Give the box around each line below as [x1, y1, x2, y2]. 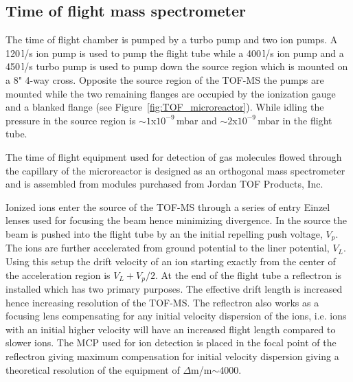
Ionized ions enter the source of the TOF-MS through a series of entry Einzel [5, 199, 330, 214]
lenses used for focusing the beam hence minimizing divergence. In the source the [5, 213, 348, 227]
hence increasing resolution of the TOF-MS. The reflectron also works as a [5, 295, 319, 309]
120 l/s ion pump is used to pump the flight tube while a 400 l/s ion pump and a [5, 45, 344, 60]
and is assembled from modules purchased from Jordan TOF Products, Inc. [5, 177, 323, 191]
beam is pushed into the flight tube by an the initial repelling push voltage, [5, 226, 323, 240]
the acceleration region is [5, 267, 111, 282]
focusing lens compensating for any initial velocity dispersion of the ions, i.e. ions [5, 308, 347, 323]
